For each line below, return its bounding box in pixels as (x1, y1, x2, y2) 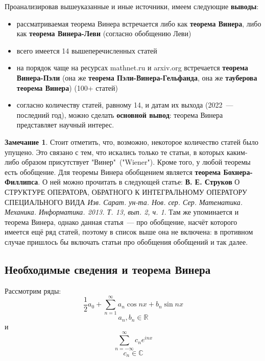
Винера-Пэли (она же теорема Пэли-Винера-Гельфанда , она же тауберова (16, 72, 257, 83)
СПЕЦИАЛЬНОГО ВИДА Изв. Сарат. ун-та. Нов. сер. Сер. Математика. (5, 196, 243, 207)
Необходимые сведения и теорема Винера (5, 261, 211, 277)
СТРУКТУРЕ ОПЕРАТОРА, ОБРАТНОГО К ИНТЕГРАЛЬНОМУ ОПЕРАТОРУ (5, 186, 247, 197)
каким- (226, 146, 248, 157)
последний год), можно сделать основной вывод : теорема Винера (16, 109, 223, 120)
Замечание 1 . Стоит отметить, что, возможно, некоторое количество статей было (5, 136, 259, 147)
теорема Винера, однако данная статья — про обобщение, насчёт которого (5, 216, 237, 227)
